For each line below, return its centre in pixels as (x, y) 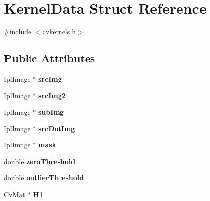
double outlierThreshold (44, 178)
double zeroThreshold (40, 161)
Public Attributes (50, 58)
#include (18, 32)
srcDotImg (57, 128)
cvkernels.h (59, 32)
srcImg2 (52, 95)
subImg (51, 112)
